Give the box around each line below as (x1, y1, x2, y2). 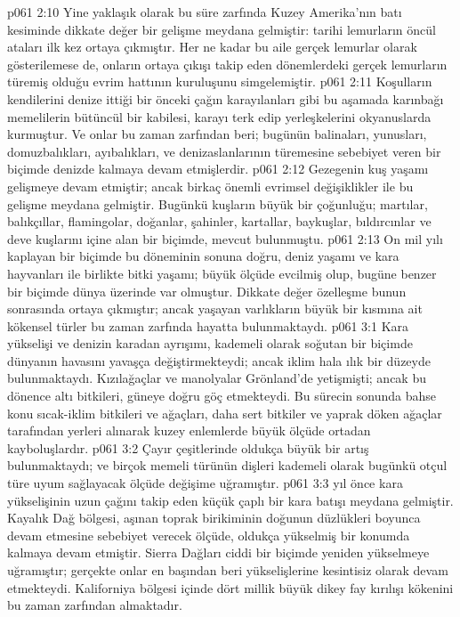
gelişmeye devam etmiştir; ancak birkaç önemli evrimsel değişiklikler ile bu (7, 176, 414, 195)
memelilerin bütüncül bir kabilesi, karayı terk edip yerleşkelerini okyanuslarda (7, 107, 432, 126)
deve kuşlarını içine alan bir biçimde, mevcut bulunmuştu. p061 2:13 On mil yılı (7, 229, 443, 248)
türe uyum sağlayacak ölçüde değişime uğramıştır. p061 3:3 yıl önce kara (7, 474, 403, 492)
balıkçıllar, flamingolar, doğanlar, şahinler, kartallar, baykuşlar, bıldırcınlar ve (7, 212, 432, 231)
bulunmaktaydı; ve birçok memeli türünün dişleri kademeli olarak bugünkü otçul (7, 456, 448, 475)
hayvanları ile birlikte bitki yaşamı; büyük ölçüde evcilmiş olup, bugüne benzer (7, 264, 437, 282)
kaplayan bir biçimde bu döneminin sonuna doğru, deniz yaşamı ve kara (7, 247, 399, 265)
